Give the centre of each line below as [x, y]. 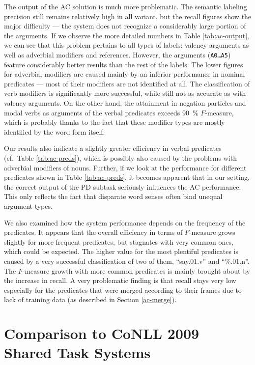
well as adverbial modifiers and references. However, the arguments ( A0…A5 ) [117, 54]
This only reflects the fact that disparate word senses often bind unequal [113, 196]
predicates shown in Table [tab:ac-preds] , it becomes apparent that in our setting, [127, 177]
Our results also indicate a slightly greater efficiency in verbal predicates [113, 148]
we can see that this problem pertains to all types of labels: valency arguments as [127, 45]
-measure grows [212, 232]
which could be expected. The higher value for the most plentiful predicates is [121, 251]
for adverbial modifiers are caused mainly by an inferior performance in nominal [125, 74]
